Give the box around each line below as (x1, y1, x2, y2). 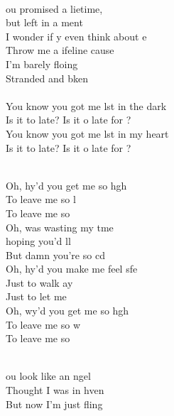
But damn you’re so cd (6, 247, 105, 262)
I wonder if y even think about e (6, 28, 147, 43)
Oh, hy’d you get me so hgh (6, 177, 127, 192)
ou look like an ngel (6, 368, 91, 383)
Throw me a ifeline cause (6, 43, 114, 58)
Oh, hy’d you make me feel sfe (6, 261, 138, 276)
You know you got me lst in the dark (6, 98, 167, 113)
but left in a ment (6, 15, 83, 30)
